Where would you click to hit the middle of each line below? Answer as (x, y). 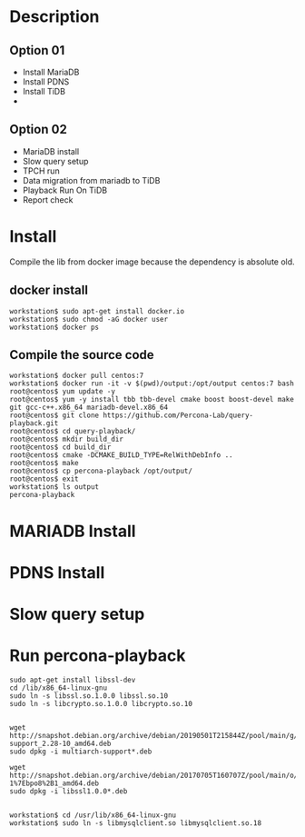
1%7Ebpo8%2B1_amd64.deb (54, 783)
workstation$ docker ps (54, 327)
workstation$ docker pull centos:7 (77, 376)
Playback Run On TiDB (65, 190)
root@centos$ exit (44, 479)
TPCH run (41, 171)
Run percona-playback (98, 656)
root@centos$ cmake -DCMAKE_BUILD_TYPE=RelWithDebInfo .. (121, 455)
